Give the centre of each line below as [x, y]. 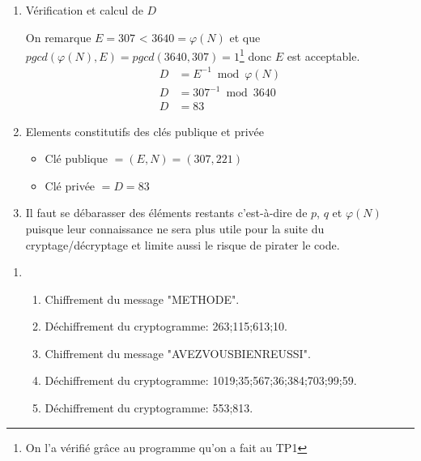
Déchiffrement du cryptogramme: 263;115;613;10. [166, 326]
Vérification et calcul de [84, 10]
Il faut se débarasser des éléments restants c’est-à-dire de [166, 213]
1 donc [255, 55]
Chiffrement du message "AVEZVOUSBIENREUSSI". [178, 353]
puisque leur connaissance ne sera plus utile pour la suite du [175, 228]
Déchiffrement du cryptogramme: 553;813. [149, 408]
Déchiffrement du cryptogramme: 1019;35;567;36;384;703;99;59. [201, 380]
